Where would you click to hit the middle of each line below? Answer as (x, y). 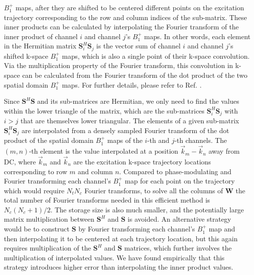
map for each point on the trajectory (180, 181)
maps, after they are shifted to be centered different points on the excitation (130, 7)
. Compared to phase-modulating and (175, 171)
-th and (158, 140)
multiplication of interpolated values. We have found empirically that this (114, 257)
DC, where (20, 161)
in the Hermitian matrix (40, 46)
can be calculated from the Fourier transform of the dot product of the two (135, 75)
